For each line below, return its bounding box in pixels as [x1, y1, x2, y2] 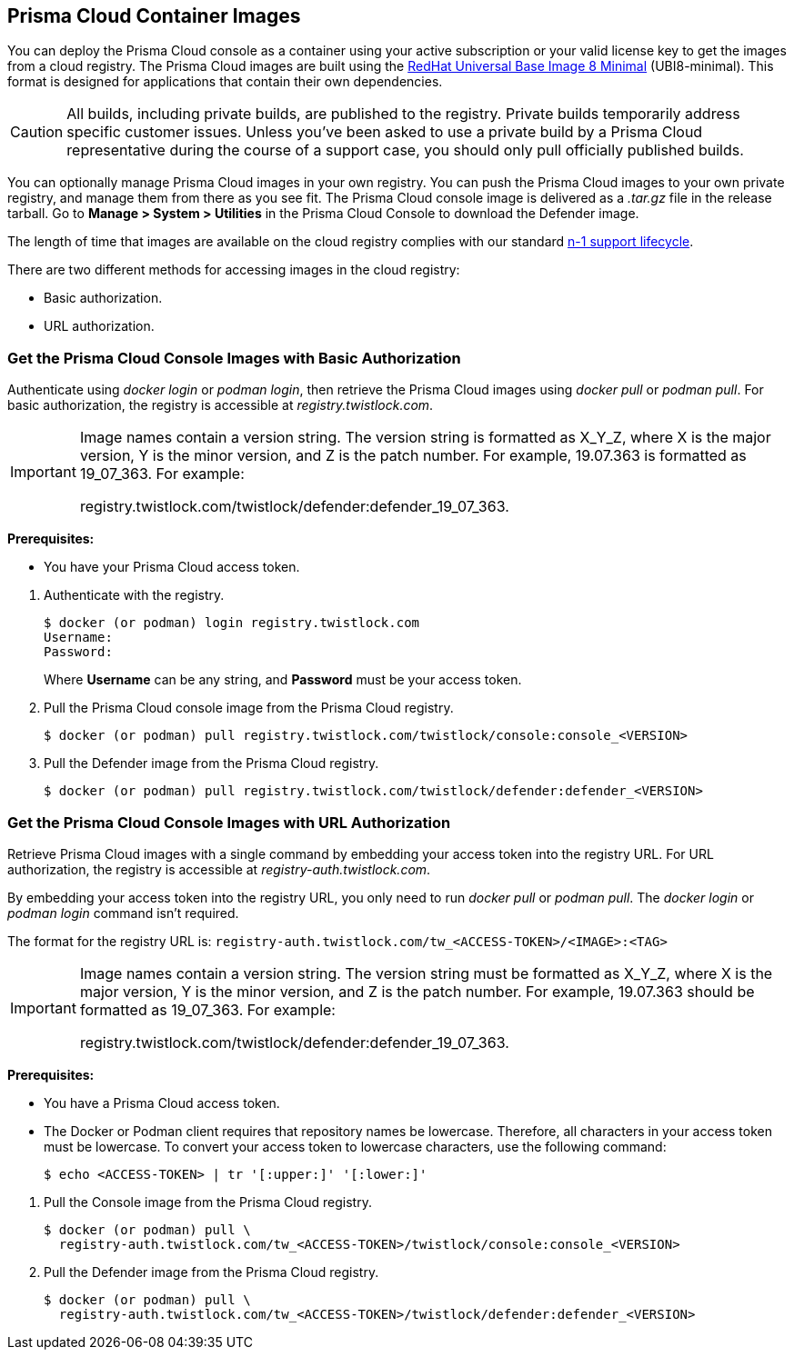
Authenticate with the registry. [44, 587, 225, 604]
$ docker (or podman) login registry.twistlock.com [44, 615, 420, 631]
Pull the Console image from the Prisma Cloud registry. [44, 1193, 372, 1210]
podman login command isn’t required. [7, 904, 239, 921]
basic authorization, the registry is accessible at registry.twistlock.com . [7, 397, 434, 414]
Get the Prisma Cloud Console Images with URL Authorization [7, 813, 451, 832]
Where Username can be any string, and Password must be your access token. [44, 672, 522, 688]
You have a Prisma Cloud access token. [44, 1094, 280, 1111]
